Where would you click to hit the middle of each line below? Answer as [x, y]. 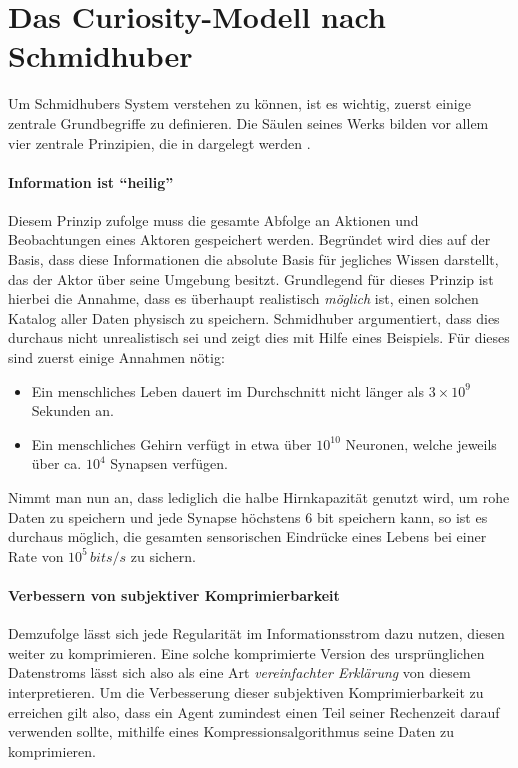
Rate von [36, 555]
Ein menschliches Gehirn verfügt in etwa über [171, 443]
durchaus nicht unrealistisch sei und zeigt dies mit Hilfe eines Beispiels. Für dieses [259, 337]
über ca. [56, 463]
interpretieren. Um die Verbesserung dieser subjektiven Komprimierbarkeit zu [246, 691]
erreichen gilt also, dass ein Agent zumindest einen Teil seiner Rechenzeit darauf [254, 711]
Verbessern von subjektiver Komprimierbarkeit [174, 594]
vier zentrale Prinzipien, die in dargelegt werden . [159, 142]
